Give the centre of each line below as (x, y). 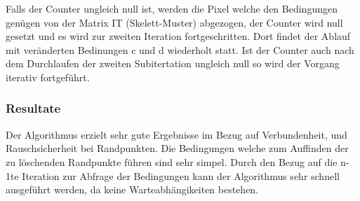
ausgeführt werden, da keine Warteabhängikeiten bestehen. (132, 189)
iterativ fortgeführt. (48, 77)
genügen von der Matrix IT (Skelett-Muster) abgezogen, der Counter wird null (174, 22)
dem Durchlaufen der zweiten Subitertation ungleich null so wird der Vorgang (173, 63)
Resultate (33, 108)
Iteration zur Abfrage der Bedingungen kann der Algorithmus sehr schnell (181, 175)
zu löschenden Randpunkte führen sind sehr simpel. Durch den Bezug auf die (172, 161)
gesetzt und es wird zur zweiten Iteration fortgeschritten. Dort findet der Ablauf (178, 36)
